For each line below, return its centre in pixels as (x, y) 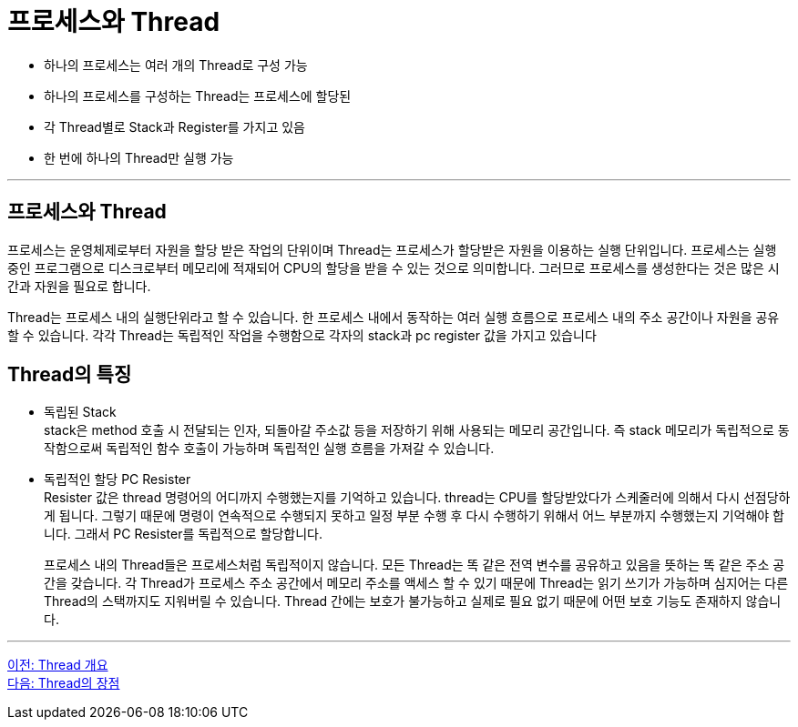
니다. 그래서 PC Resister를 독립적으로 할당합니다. (184, 534)
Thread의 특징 (70, 375)
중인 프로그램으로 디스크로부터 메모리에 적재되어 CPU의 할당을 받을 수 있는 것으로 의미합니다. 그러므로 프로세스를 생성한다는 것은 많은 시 (394, 268)
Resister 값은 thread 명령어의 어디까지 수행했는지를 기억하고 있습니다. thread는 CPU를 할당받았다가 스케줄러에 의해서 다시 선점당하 (417, 498)
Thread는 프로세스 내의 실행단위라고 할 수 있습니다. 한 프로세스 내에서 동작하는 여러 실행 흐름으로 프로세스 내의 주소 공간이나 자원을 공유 (394, 317)
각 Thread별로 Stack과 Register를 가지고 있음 (174, 126)
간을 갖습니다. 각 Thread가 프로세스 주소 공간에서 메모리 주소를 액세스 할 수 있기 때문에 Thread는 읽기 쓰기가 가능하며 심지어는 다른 (416, 583)
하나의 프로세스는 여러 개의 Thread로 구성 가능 (176, 65)
